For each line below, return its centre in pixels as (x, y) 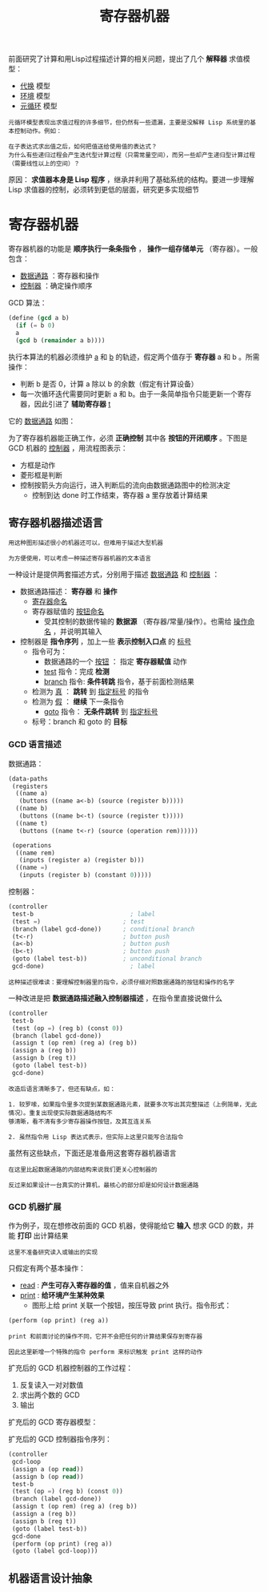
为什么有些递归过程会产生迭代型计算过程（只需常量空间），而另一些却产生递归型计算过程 (132, 156)
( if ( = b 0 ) (36, 325)
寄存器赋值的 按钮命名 (68, 612)
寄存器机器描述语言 (56, 523)
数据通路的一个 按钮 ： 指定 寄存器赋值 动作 (116, 661)
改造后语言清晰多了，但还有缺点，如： (62, 1089)
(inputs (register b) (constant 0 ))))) (85, 875)
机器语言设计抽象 (50, 1578)
